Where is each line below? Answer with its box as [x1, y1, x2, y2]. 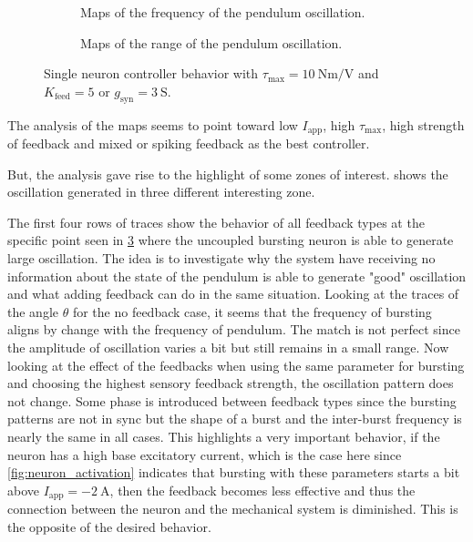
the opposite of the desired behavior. [7, 516, 211, 536]
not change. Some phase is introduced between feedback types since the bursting [7, 391, 457, 410]
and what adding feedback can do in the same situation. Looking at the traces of [7, 284, 459, 303]
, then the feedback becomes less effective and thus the [109, 480, 416, 499]
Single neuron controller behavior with [44, 64, 259, 83]
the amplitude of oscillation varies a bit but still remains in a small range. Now [7, 337, 449, 356]
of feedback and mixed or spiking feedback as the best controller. [7, 134, 370, 153]
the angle [7, 302, 58, 321]
